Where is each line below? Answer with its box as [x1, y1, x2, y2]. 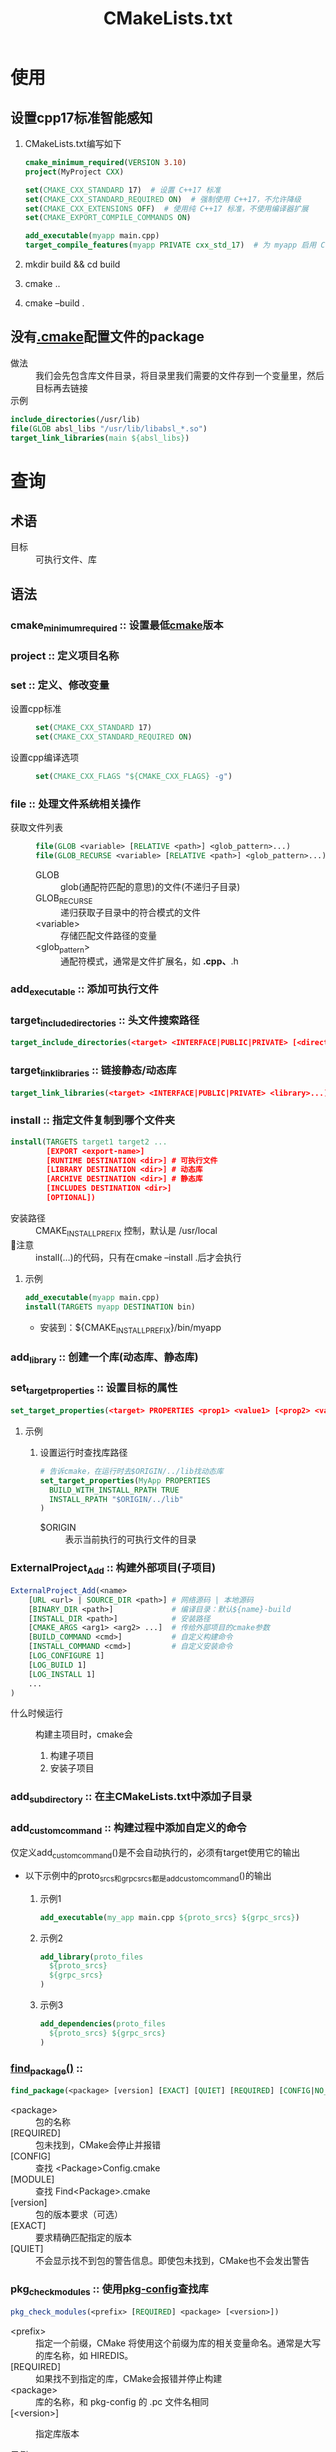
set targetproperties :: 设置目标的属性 [10, 1381, 178, 1397]
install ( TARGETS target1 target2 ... [10, 1137, 168, 1147]
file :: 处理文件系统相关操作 [10, 797, 141, 811]
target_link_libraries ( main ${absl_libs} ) [10, 433, 190, 443]
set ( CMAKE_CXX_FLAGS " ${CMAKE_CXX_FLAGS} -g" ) [35, 771, 233, 781]
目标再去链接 [35, 382, 88, 394]
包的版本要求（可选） [35, 2208, 123, 2221]
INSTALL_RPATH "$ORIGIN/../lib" [48, 1494, 184, 1504]
